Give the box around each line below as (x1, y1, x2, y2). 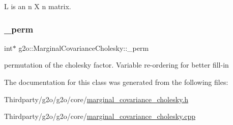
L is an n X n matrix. (4, 1, 71, 11)
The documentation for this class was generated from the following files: (4, 77, 228, 87)
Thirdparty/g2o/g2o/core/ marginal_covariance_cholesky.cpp (4, 111, 195, 121)
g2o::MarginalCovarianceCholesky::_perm (18, 42, 149, 53)
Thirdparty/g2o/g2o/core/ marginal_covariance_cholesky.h (4, 93, 188, 104)
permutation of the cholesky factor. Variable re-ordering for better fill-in (4, 59, 229, 70)
